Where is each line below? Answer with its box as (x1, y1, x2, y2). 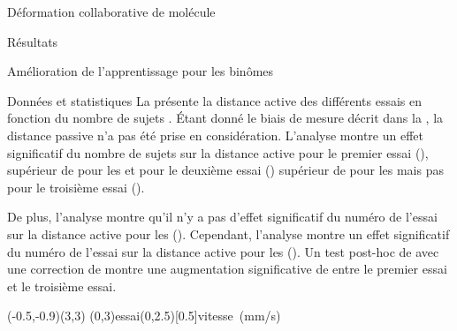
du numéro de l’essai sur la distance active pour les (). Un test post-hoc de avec (7, 242, 439, 260)
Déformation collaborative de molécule (7, 3, 216, 20)
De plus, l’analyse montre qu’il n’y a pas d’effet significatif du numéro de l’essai (7, 207, 438, 226)
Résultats (7, 32, 58, 50)
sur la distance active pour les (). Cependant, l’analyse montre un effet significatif (7, 224, 450, 243)
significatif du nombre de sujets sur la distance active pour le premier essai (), (7, 143, 429, 162)
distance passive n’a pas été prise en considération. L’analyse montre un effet (7, 125, 423, 144)
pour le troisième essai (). (7, 177, 145, 196)
